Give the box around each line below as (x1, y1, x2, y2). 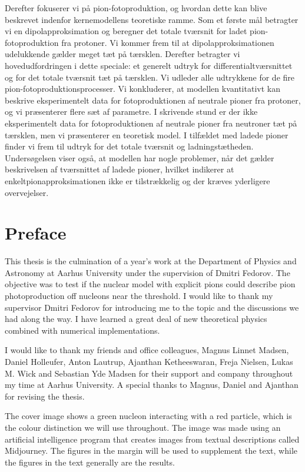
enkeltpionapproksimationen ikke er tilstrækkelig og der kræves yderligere (5, 174, 270, 187)
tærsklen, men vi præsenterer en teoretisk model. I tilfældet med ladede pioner (5, 128, 289, 141)
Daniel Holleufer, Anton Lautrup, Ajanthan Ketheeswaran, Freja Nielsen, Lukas (5, 355, 293, 367)
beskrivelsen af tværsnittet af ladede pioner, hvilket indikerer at (5, 163, 234, 175)
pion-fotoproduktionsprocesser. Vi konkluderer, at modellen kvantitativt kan (5, 82, 280, 95)
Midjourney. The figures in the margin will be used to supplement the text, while (5, 444, 297, 457)
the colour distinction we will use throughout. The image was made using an (5, 421, 281, 433)
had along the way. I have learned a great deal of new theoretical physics (5, 313, 267, 325)
